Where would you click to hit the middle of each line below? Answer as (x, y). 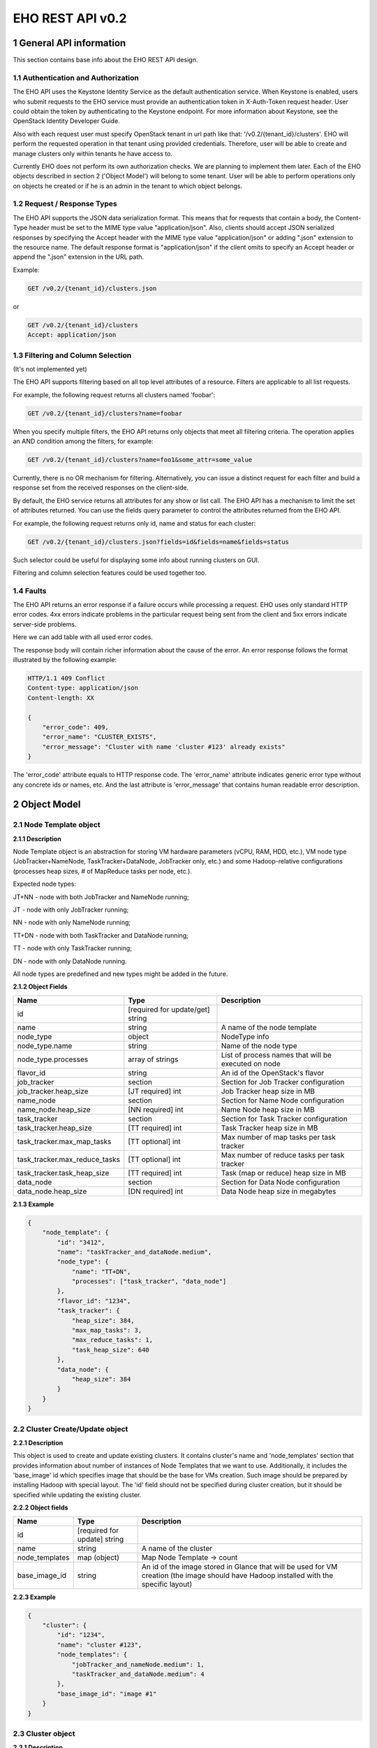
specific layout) (167, 1584)
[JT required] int (155, 1091)
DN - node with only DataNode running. (70, 961)
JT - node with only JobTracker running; (71, 910)
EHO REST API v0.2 (70, 18)
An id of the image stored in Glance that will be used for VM (239, 1566)
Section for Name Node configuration (283, 1100)
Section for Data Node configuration (280, 1182)
